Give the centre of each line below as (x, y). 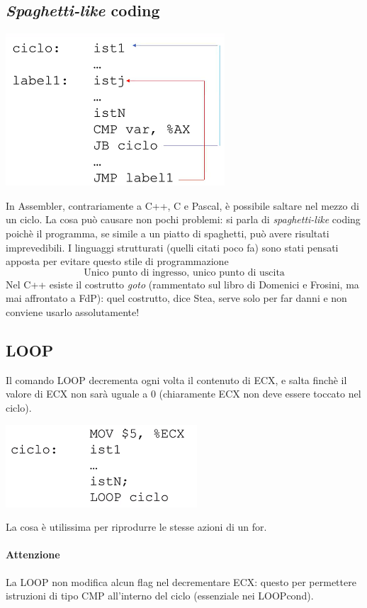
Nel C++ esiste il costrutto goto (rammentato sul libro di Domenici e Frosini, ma (182, 284)
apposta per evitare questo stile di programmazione (117, 261)
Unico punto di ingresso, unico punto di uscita (184, 272)
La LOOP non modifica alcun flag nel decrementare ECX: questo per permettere (181, 581)
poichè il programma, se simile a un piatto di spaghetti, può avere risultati (168, 233)
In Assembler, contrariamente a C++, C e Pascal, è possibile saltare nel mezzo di (182, 205)
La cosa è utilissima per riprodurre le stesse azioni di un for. (136, 527)
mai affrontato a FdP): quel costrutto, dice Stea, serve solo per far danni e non (176, 298)
